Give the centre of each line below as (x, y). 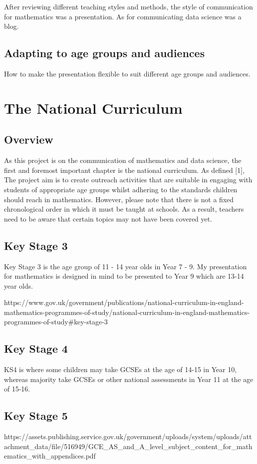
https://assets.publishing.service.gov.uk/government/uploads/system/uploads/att (128, 436)
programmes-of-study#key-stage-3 (56, 322)
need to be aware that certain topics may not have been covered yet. (108, 218)
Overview (29, 139)
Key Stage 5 (36, 416)
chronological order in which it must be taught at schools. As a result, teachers (124, 209)
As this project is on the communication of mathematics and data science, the (123, 160)
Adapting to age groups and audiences (104, 53)
